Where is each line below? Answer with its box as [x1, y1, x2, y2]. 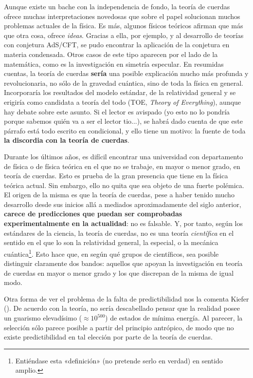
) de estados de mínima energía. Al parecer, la [105, 313, 243, 323]
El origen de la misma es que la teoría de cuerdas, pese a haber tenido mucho [4, 189, 235, 200]
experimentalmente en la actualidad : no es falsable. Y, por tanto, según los [4, 218, 243, 228]
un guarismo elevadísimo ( [4, 313, 82, 323]
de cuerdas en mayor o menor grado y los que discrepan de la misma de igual [4, 267, 234, 278]
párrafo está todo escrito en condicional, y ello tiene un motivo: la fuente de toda [4, 125, 246, 135]
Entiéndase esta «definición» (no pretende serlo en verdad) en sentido [15, 355, 223, 365]
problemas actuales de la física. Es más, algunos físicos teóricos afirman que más [4, 20, 243, 31]
